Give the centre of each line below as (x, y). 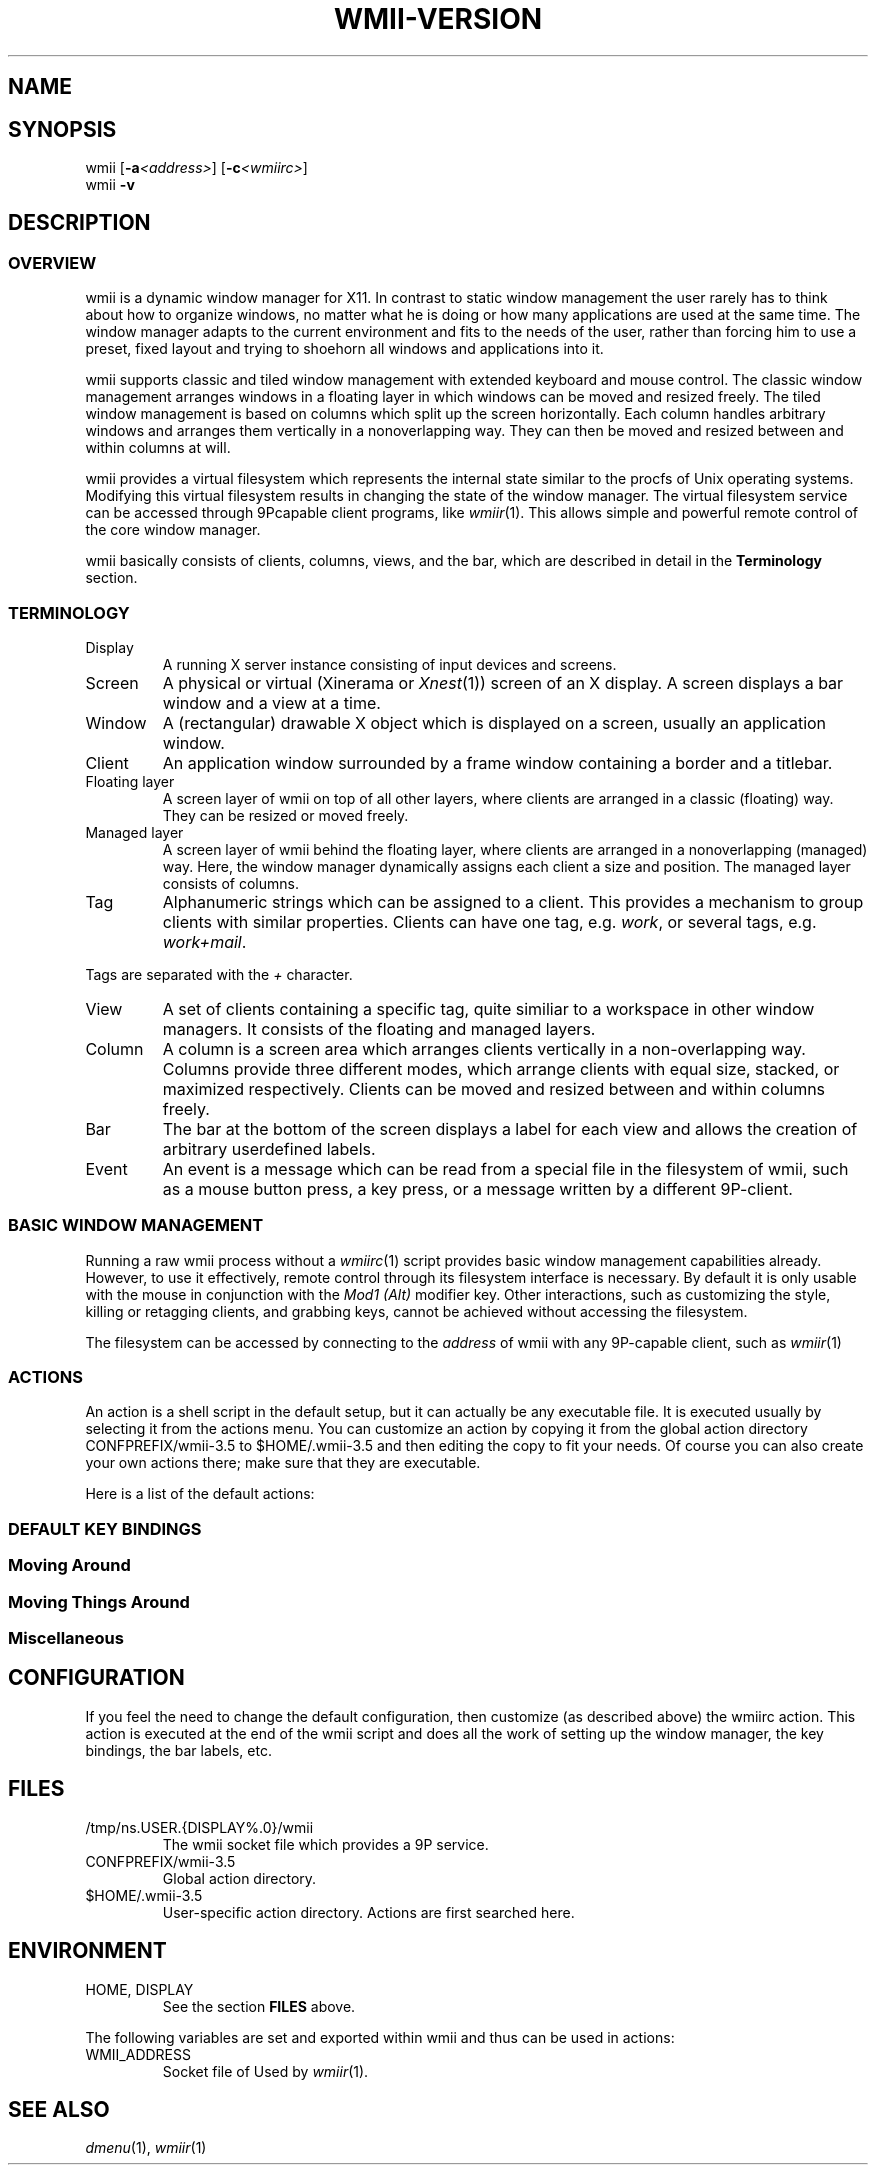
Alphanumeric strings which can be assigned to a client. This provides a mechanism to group (513, 901)
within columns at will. (158, 448)
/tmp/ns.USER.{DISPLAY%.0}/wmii (199, 1827)
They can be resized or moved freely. (285, 815)
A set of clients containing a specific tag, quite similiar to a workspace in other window (488, 1008)
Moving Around (69, 1565)
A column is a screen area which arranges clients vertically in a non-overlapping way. (484, 1048)
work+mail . (204, 941)
